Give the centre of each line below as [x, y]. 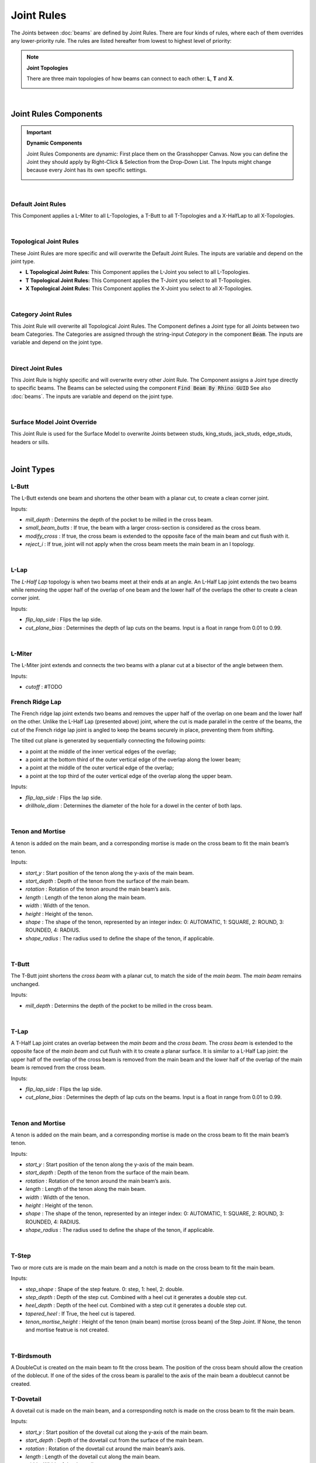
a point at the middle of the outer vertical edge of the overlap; [100, 768]
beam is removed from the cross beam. [58, 1067]
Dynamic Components [54, 143]
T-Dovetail [26, 1399]
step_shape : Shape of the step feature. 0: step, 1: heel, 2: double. [105, 1289]
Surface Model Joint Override [54, 422]
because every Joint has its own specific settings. [87, 170]
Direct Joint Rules [37, 368]
